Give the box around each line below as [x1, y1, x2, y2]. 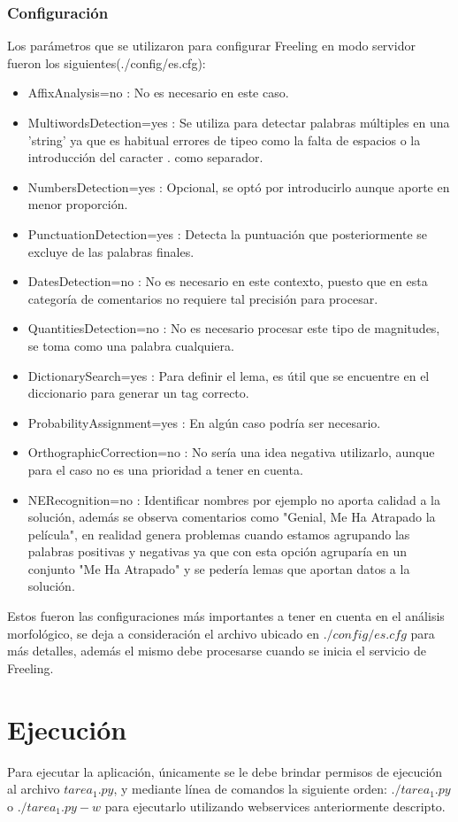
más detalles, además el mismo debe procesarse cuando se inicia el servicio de [7, 641, 426, 660]
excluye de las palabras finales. [27, 242, 195, 260]
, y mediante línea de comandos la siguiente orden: [113, 779, 387, 798]
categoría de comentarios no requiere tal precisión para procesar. [27, 289, 378, 307]
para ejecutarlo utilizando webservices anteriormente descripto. [104, 796, 446, 815]
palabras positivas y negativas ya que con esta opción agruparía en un [27, 542, 408, 561]
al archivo [7, 779, 60, 798]
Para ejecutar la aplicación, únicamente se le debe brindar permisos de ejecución [7, 762, 443, 780]
